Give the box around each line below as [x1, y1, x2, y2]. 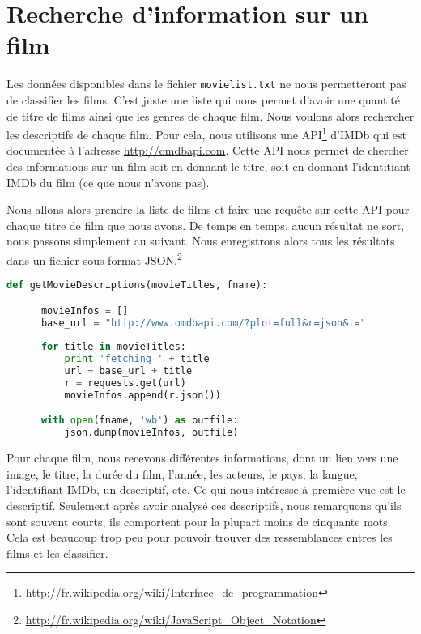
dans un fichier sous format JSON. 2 [6, 249, 182, 268]
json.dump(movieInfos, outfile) [64, 427, 239, 439]
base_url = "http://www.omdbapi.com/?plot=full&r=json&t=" [40, 317, 366, 329]
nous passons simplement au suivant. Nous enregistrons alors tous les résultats [6, 232, 395, 249]
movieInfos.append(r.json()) [64, 389, 221, 401]
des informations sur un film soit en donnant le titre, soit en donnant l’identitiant [6, 158, 410, 174]
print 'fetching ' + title [64, 353, 210, 365]
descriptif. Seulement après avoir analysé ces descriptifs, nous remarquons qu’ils [6, 496, 402, 513]
